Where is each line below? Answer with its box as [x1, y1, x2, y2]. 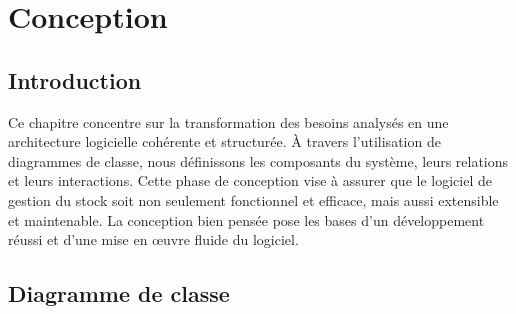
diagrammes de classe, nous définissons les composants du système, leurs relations [8, 150, 509, 171]
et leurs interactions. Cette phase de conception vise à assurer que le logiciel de [8, 170, 492, 191]
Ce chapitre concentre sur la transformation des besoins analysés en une [8, 111, 449, 132]
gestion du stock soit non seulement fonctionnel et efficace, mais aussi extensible [8, 189, 499, 210]
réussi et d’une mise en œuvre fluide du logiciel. [8, 229, 299, 250]
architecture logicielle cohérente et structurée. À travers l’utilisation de [8, 131, 441, 152]
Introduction [8, 64, 142, 95]
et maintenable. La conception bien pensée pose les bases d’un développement [8, 209, 485, 230]
